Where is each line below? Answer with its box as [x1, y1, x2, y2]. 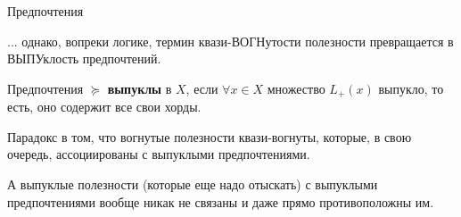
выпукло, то [378, 79, 444, 97]
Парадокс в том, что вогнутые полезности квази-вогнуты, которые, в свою [7, 127, 412, 146]
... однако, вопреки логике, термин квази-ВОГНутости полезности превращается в [7, 31, 454, 50]
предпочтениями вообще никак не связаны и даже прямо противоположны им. [7, 192, 434, 211]
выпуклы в [107, 79, 172, 97]
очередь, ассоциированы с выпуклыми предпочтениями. [7, 145, 310, 163]
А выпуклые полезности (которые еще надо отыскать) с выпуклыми [7, 175, 378, 194]
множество [267, 79, 325, 97]
